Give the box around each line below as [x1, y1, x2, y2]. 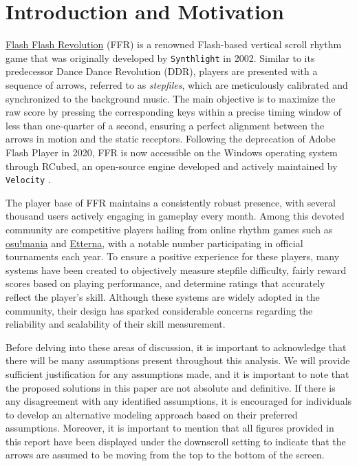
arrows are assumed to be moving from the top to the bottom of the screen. [6, 447, 325, 462]
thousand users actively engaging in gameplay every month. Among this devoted [6, 209, 345, 223]
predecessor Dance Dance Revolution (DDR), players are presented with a [6, 64, 318, 78]
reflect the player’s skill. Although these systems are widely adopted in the [6, 289, 320, 304]
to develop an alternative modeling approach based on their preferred [6, 407, 298, 421]
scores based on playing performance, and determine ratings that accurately [6, 276, 325, 290]
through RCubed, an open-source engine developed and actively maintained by [6, 158, 338, 173]
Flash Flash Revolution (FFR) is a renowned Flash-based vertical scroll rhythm [6, 37, 342, 52]
